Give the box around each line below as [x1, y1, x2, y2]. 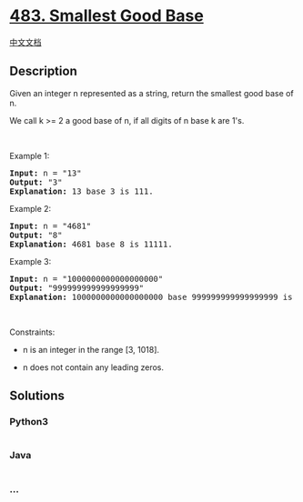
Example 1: [9, 150, 50, 161]
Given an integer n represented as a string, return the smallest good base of [9, 87, 294, 98]
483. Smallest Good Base [9, 5, 205, 26]
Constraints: [9, 326, 56, 337]
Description [9, 64, 77, 79]
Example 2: [9, 203, 52, 214]
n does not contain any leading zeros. [22, 361, 165, 373]
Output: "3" [9, 176, 63, 187]
